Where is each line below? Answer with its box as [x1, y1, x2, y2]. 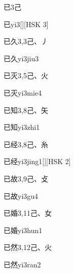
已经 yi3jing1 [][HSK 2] [4, 156, 71, 167]
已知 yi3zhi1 [4, 122, 40, 132]
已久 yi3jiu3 [4, 53, 39, 63]
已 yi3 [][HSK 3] [4, 18, 49, 29]
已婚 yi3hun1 [4, 224, 43, 235]
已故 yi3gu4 [4, 190, 39, 201]
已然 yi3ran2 [4, 259, 41, 269]
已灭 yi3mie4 [4, 87, 42, 98]
